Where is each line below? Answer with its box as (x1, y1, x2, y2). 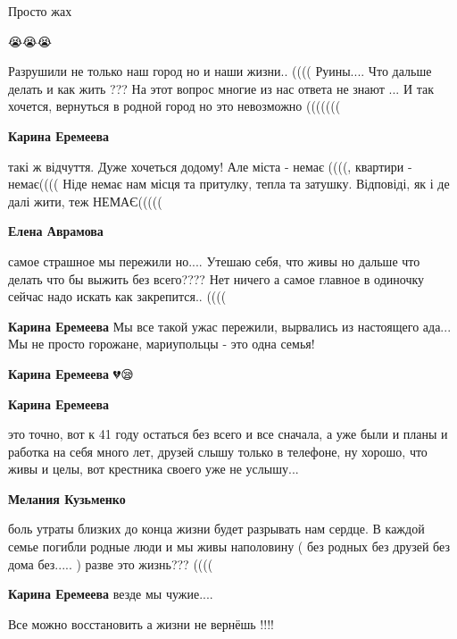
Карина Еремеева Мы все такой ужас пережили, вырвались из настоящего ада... (8, 316, 452, 335)
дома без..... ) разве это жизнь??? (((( (8, 554, 213, 573)
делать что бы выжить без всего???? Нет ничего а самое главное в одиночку (8, 269, 425, 288)
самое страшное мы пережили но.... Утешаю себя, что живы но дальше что (8, 251, 420, 270)
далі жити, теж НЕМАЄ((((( (8, 191, 162, 210)
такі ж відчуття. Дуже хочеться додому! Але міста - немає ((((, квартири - (8, 156, 412, 175)
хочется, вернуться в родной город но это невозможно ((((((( (8, 97, 341, 115)
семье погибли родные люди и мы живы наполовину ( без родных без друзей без (8, 537, 450, 556)
